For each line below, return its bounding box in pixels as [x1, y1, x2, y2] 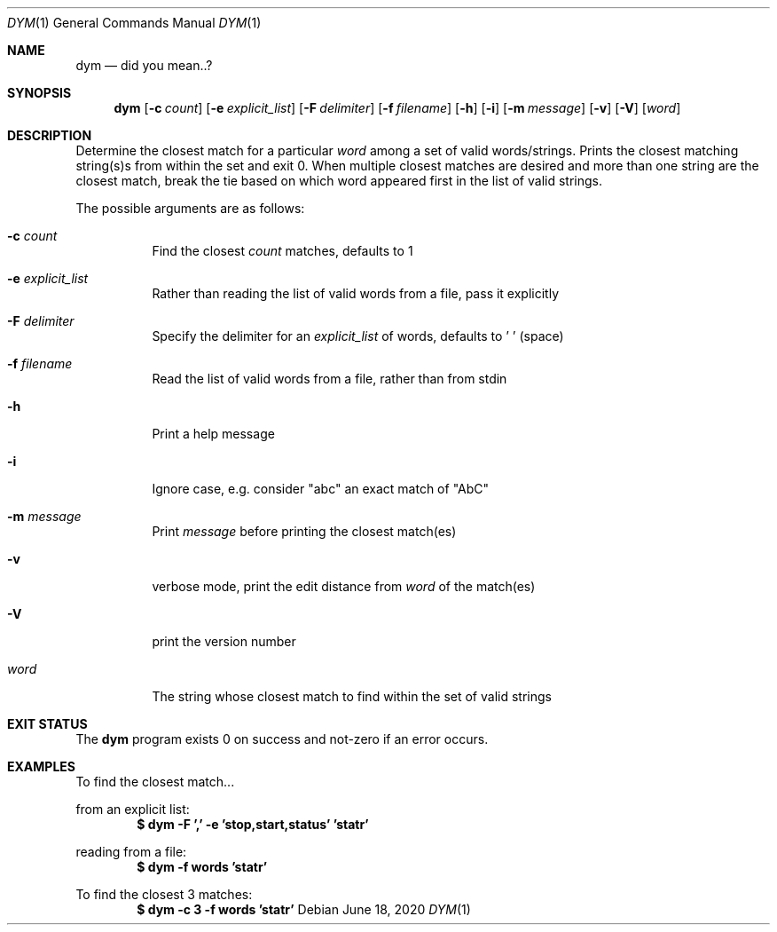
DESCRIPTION [7, 128, 92, 143]
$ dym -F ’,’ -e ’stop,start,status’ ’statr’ [137, 817, 369, 832]
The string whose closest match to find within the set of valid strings [152, 689, 552, 704]
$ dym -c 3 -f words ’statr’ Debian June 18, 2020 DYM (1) [137, 902, 471, 917]
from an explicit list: [75, 802, 190, 817]
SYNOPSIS [7, 85, 72, 100]
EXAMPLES [7, 759, 75, 774]
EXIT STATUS [7, 716, 88, 731]
